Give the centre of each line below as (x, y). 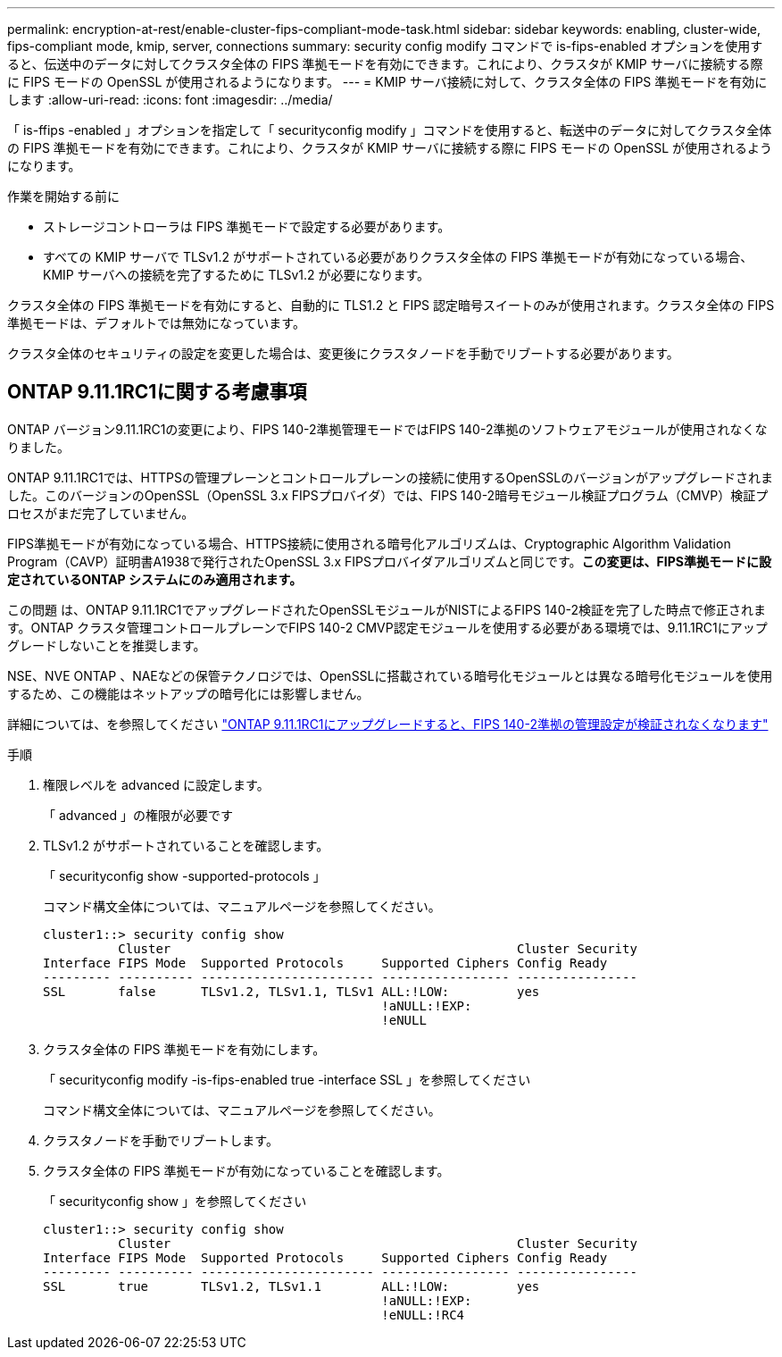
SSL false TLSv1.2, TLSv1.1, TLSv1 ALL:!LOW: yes (291, 991)
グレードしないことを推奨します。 (107, 645)
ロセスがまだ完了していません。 (101, 513)
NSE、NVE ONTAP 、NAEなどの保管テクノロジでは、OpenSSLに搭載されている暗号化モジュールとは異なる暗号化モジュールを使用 (390, 675)
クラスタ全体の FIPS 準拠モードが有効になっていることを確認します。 (246, 1170)
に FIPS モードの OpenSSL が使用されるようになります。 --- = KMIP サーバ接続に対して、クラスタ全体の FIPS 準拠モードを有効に (387, 82)
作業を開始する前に (63, 196)
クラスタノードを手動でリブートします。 (161, 1140)
